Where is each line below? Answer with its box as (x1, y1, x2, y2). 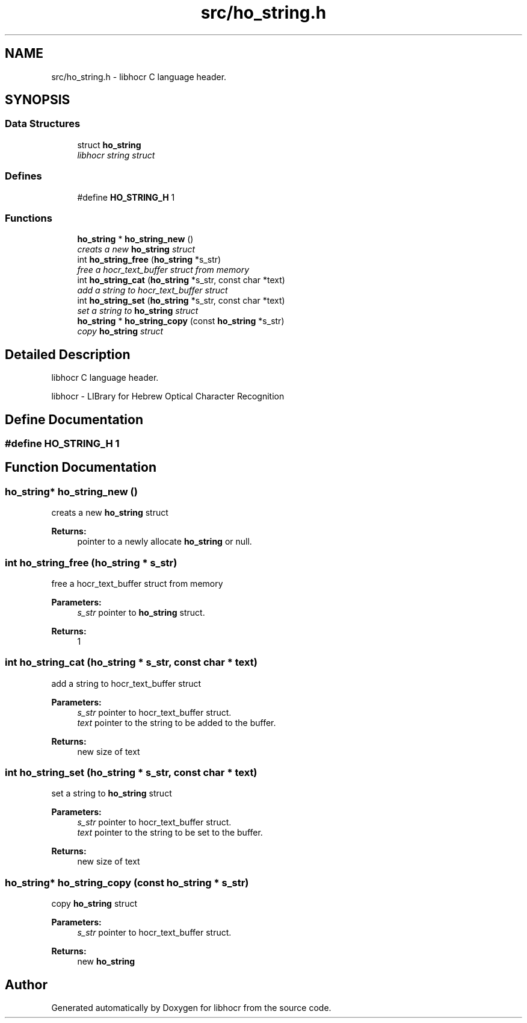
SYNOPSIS (5, 92, 70, 108)
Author (5, 977, 48, 992)
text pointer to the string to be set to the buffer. (77, 827, 263, 838)
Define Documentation (5, 411, 143, 427)
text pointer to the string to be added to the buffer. (77, 717, 276, 728)
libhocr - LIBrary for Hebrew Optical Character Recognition (51, 391, 285, 402)
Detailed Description (5, 346, 131, 362)
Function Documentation (5, 460, 156, 475)
